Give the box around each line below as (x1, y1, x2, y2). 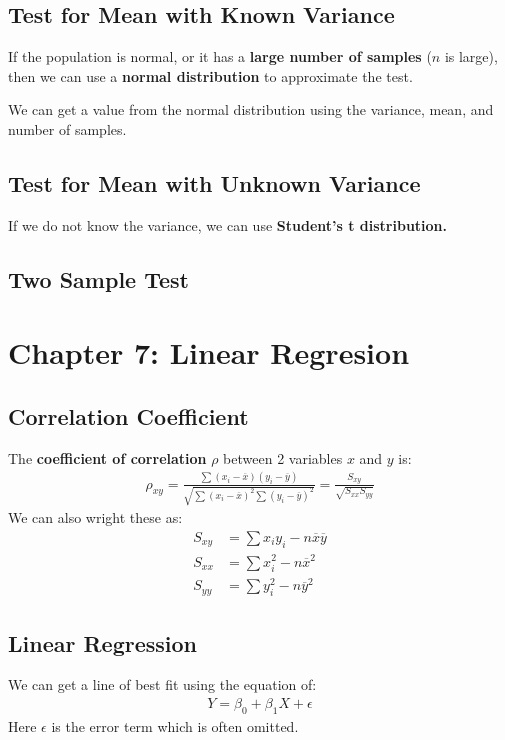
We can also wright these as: (8, 507, 183, 528)
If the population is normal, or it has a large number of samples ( (8, 46, 432, 67)
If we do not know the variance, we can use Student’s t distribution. (8, 214, 448, 235)
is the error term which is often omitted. (51, 715, 299, 736)
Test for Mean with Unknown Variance (8, 167, 421, 198)
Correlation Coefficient (8, 400, 249, 431)
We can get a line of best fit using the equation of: (8, 674, 317, 695)
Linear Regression (8, 627, 197, 658)
